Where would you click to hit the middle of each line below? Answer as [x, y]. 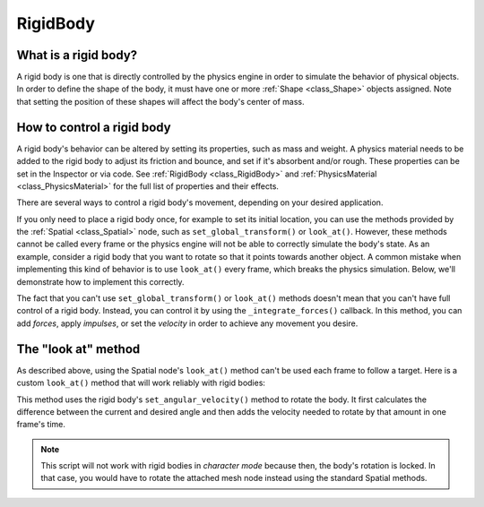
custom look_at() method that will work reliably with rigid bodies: [141, 383]
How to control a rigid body [94, 127]
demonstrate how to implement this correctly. [100, 281]
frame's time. [41, 425]
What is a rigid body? [77, 55]
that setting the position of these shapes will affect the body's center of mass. [160, 101]
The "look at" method [78, 349]
